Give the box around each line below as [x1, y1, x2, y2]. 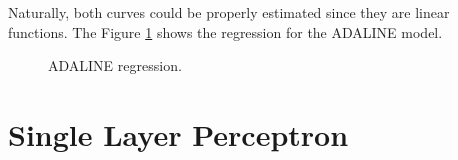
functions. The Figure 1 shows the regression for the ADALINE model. [8, 21, 443, 42]
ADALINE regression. [48, 55, 182, 76]
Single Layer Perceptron [8, 113, 349, 154]
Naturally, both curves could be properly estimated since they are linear [8, 2, 450, 22]
